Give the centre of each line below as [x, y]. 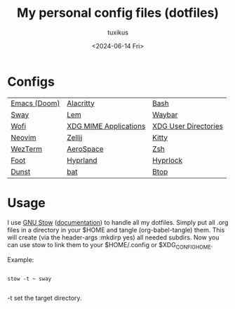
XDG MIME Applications [106, 126]
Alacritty [80, 103]
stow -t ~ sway [29, 279]
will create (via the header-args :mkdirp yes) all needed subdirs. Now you [113, 237]
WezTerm [27, 149]
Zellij [74, 137]
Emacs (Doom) [35, 103]
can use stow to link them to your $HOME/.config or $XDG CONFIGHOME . [110, 245]
